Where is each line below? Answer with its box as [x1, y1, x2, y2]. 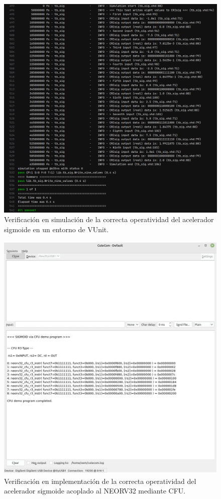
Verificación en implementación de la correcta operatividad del [4, 475, 196, 486]
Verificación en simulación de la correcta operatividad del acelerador [4, 214, 214, 225]
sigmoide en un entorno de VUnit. [4, 224, 109, 234]
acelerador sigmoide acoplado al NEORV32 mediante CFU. [4, 485, 186, 496]
